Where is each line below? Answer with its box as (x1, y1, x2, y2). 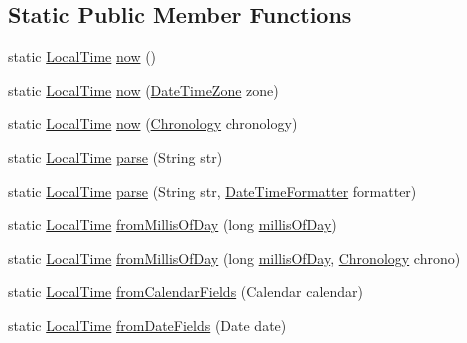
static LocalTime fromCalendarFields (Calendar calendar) (8, 281, 364, 302)
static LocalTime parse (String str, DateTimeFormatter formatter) (8, 180, 417, 201)
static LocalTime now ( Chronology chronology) (8, 113, 298, 134)
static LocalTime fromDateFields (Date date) (8, 314, 287, 335)
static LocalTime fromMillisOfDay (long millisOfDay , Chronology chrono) (8, 247, 461, 268)
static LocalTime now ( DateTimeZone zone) (8, 79, 279, 100)
